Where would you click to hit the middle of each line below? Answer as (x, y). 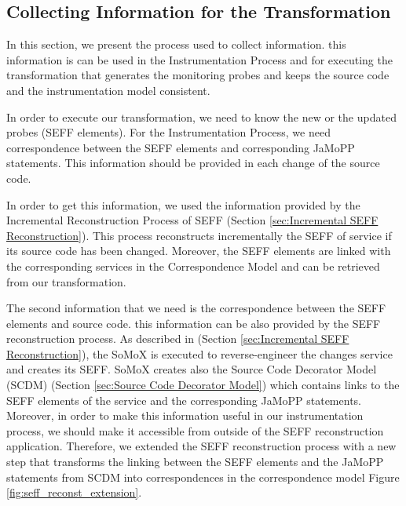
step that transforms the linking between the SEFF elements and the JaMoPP (195, 462)
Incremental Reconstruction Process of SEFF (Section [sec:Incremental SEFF (192, 220)
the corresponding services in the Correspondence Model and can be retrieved (193, 266)
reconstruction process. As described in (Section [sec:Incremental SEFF (178, 339)
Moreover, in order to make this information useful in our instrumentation (185, 415)
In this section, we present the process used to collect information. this (176, 44)
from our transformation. (66, 281)
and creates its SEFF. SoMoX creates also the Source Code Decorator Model (192, 369)
